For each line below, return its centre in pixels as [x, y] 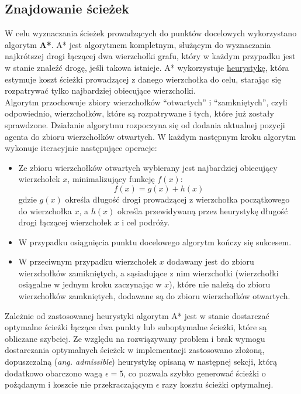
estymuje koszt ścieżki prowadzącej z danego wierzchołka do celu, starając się [143, 79]
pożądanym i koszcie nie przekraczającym [79, 384]
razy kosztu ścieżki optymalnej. [218, 384]
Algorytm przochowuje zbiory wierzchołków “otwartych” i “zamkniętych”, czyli [146, 102]
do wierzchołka [45, 210]
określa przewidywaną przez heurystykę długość [203, 210]
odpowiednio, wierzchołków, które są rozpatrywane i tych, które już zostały [139, 113]
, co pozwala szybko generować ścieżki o [195, 373]
